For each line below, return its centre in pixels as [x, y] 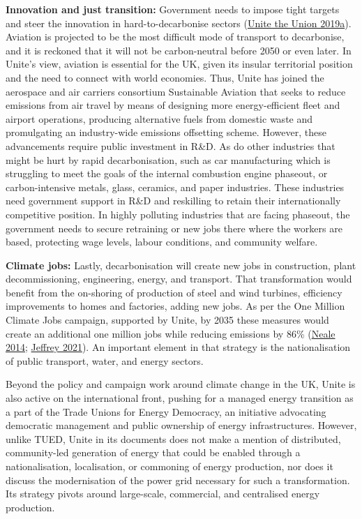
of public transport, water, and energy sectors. [105, 360]
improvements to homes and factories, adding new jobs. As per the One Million [175, 306]
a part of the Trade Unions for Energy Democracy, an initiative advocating [166, 411]
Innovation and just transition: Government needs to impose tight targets [173, 9]
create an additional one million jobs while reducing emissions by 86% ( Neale [171, 333]
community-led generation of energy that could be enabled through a [153, 452]
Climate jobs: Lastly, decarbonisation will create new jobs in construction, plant [181, 265]
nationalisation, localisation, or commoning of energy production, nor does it [169, 466]
